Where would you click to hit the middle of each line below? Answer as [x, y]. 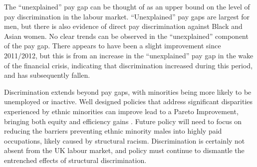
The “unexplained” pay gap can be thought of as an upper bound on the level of [127, 6]
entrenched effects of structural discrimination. [75, 160]
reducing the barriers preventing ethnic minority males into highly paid [113, 131]
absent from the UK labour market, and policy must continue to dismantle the [124, 150]
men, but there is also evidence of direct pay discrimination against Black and [123, 26]
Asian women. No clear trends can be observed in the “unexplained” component [126, 36]
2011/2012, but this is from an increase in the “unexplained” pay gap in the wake [129, 55]
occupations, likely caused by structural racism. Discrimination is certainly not [125, 140]
